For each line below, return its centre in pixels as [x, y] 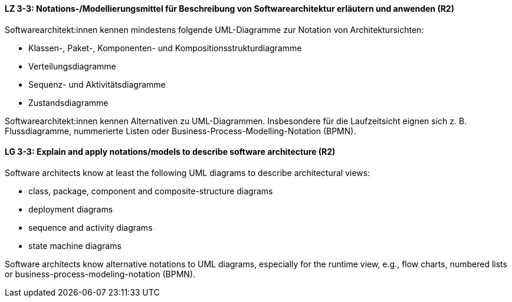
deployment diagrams [71, 209]
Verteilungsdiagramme [72, 66]
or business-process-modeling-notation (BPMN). [100, 274]
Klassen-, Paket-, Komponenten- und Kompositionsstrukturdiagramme [165, 48]
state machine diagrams [75, 245]
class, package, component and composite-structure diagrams [151, 191]
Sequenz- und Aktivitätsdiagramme [97, 84]
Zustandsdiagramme [68, 102]
